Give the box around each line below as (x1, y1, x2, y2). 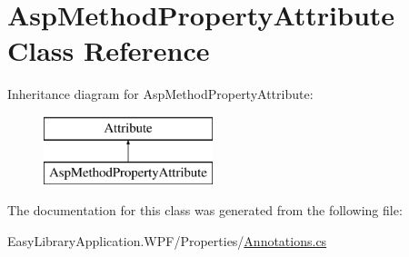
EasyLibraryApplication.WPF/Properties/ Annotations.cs (7, 231, 327, 250)
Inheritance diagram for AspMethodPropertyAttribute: (7, 84, 314, 104)
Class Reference (7, 32, 210, 69)
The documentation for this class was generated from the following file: (7, 201, 403, 220)
